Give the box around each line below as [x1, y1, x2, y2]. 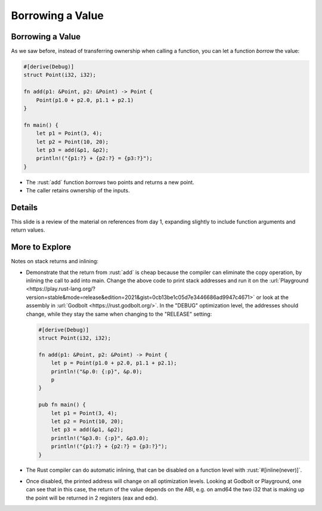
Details [11, 202, 38, 213]
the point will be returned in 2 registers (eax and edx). [26, 494, 158, 501]
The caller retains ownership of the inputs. [26, 187, 130, 194]
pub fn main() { [38, 401, 86, 408]
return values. [11, 226, 45, 233]
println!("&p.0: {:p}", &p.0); [51, 368, 143, 375]
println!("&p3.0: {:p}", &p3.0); [51, 435, 149, 441]
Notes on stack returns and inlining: [11, 258, 98, 265]
